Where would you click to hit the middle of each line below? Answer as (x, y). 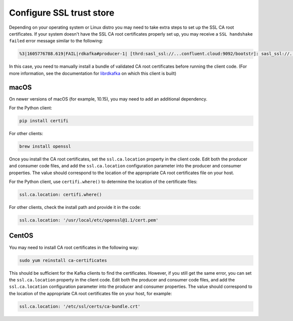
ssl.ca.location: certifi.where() (61, 195)
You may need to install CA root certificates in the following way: (74, 247)
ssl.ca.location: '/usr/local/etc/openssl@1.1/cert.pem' (89, 220)
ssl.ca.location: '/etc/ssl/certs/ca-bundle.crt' (80, 306)
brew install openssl (45, 146)
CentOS (21, 236)
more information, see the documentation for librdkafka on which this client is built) (93, 73)
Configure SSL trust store (62, 13)
